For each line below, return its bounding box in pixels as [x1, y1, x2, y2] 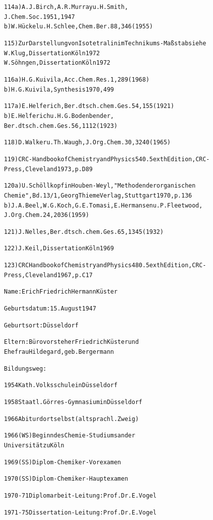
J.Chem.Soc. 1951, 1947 [4, 13, 75, 20]
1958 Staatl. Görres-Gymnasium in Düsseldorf [4, 399, 143, 406]
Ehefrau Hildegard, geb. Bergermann [4, 348, 114, 356]
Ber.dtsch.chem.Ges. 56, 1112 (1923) [4, 122, 118, 129]
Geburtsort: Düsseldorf [4, 321, 79, 329]
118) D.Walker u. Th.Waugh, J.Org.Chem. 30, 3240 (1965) [4, 139, 171, 146]
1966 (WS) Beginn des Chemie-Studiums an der [4, 432, 135, 439]
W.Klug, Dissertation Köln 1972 [4, 49, 100, 57]
